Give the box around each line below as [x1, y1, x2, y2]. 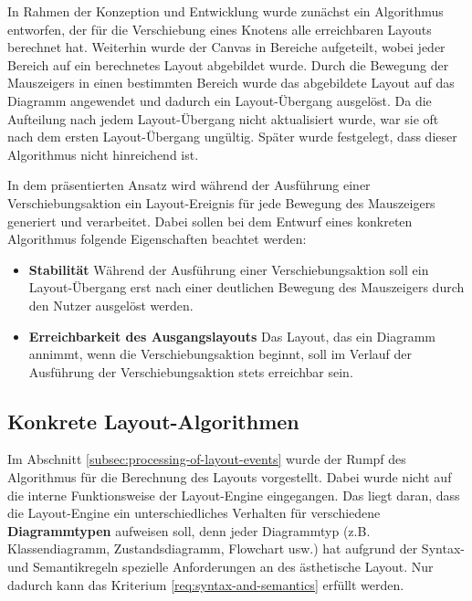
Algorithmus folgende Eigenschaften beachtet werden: [7, 229, 307, 248]
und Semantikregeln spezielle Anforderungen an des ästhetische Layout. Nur [7, 557, 434, 576]
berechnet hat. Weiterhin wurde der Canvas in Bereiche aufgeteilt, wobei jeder [7, 37, 446, 57]
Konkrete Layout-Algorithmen [7, 406, 299, 435]
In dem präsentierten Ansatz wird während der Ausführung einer [7, 175, 371, 195]
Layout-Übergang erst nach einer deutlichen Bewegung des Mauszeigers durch [28, 278, 465, 297]
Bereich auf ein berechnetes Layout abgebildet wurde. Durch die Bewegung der [7, 55, 449, 74]
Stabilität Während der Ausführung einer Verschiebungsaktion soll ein [28, 259, 429, 279]
